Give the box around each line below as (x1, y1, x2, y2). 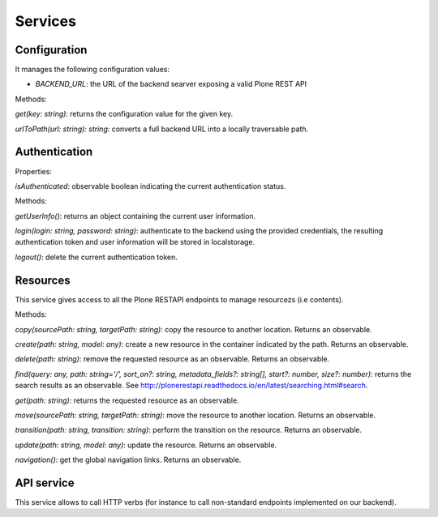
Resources (15, 273, 71, 287)
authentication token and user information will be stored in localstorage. (15, 237, 255, 247)
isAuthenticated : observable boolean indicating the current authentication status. (15, 181, 286, 190)
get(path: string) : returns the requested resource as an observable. (15, 395, 239, 405)
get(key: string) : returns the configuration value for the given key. (15, 109, 234, 119)
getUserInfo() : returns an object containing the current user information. (15, 211, 256, 220)
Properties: (15, 166, 53, 176)
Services (15, 12, 77, 30)
